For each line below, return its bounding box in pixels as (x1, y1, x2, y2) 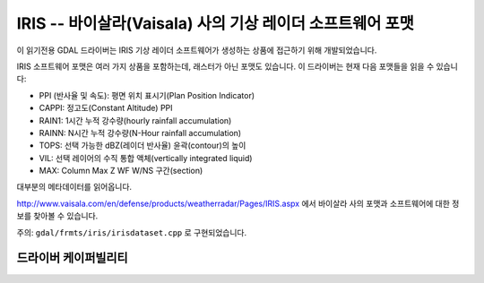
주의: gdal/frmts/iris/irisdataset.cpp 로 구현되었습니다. (16, 227, 246, 237)
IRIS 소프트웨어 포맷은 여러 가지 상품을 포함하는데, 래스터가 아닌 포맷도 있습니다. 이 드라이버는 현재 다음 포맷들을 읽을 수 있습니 (16, 61, 459, 72)
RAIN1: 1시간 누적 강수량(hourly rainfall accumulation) (39, 115, 232, 125)
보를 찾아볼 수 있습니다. (16, 210, 99, 221)
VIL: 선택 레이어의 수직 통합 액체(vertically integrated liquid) (39, 152, 253, 163)
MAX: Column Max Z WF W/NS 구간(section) (39, 166, 203, 176)
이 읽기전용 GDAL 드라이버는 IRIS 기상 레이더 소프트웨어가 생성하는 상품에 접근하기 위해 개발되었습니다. (16, 45, 377, 56)
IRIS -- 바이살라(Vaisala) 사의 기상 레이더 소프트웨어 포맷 (16, 13, 414, 33)
